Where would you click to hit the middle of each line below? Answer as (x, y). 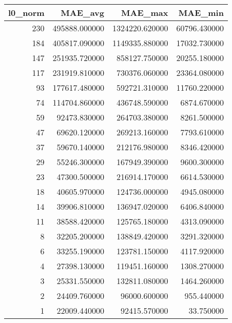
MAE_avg (82, 13)
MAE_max (145, 13)
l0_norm (26, 13)
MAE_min (201, 13)
